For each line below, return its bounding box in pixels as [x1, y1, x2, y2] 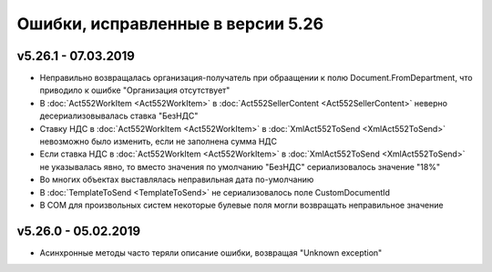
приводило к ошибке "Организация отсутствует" [39, 85, 231, 96]
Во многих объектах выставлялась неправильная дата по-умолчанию [39, 174, 314, 186]
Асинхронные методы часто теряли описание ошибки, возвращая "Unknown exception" [39, 247, 383, 258]
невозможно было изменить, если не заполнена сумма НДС [39, 136, 278, 147]
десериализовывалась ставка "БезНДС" [39, 110, 199, 122]
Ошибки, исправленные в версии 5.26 [16, 14, 323, 34]
